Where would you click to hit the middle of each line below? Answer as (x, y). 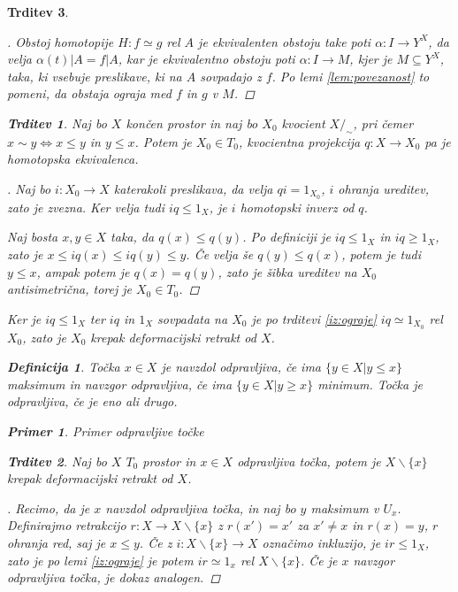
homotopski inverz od (297, 207)
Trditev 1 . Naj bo (57, 123)
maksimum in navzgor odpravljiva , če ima (120, 384)
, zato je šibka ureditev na (287, 271)
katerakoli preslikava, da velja (193, 188)
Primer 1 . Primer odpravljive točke (106, 431)
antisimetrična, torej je (69, 289)
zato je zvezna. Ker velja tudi (86, 207)
